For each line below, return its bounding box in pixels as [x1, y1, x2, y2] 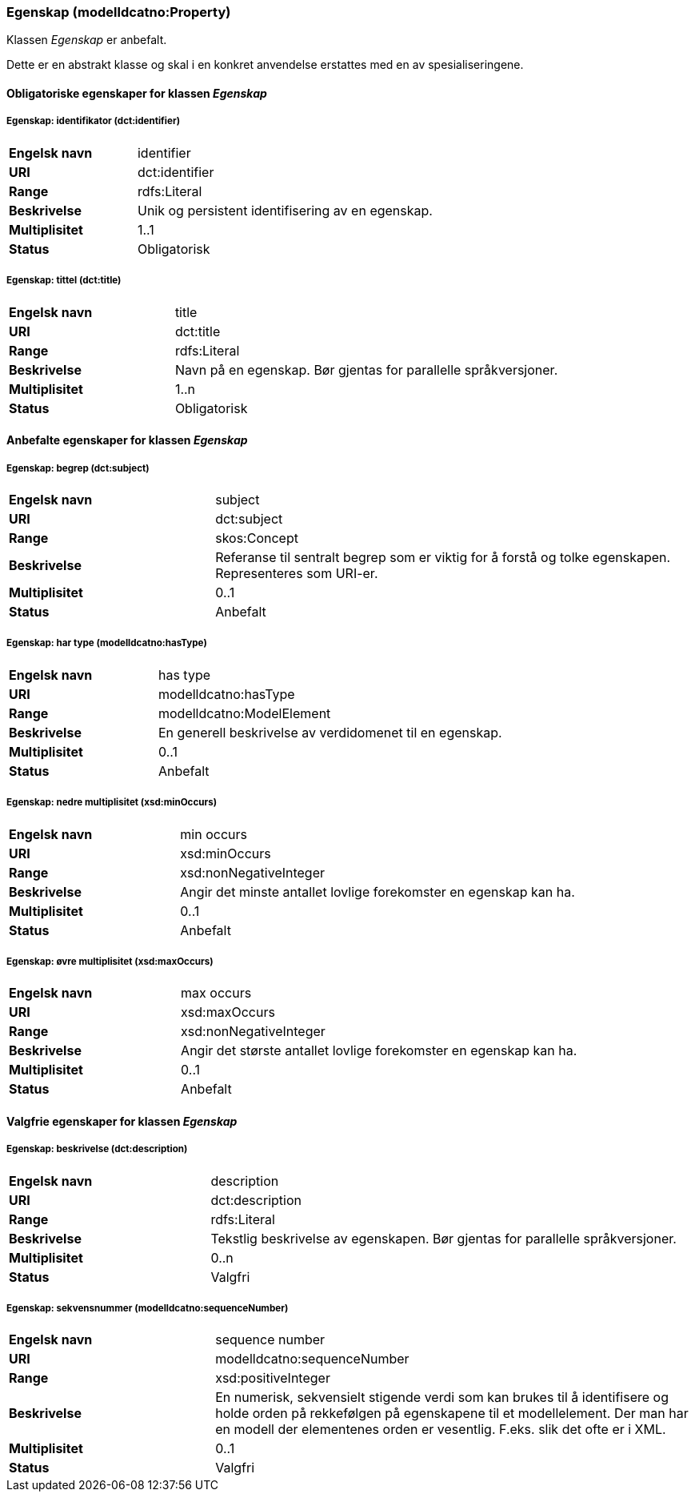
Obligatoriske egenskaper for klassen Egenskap [6, 86, 267, 100]
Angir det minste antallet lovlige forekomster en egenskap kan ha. [180, 883, 575, 900]
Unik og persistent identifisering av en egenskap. [137, 202, 433, 219]
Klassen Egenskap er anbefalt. [6, 33, 167, 47]
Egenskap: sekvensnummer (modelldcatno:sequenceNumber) [6, 1303, 289, 1315]
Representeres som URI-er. [215, 564, 378, 581]
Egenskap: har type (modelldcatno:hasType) [6, 637, 207, 649]
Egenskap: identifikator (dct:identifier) [6, 115, 181, 127]
